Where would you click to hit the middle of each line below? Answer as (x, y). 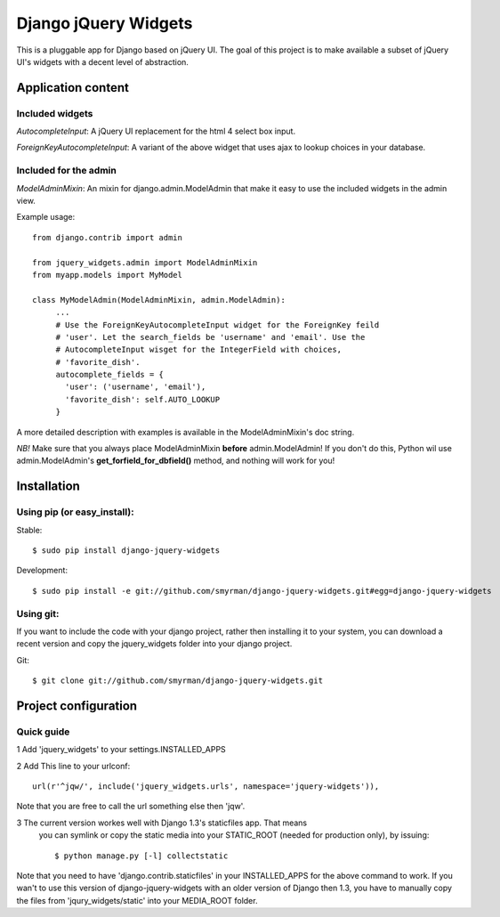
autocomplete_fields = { (110, 375)
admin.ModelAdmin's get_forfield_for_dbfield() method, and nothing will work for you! (176, 461)
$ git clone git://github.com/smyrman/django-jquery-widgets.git (178, 681)
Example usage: (46, 217)
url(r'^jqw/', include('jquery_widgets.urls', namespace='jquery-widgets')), (206, 787)
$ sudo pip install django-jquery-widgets (126, 550)
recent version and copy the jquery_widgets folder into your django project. (154, 644)
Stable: (29, 530)
